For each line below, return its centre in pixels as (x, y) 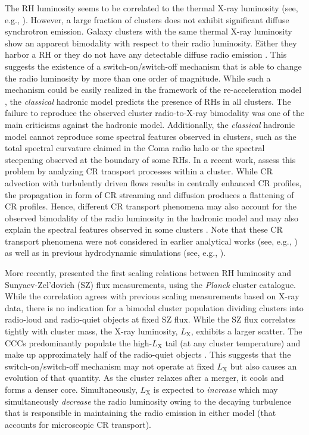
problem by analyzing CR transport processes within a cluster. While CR (139, 171)
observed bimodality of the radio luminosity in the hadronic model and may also (152, 217)
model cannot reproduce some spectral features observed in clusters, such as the (151, 136)
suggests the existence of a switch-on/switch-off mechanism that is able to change (153, 66)
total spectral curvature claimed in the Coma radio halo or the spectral (135, 148)
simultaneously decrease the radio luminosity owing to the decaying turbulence (148, 401)
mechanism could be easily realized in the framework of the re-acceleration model (153, 90)
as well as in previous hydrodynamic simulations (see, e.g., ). (116, 253)
